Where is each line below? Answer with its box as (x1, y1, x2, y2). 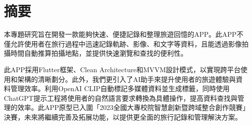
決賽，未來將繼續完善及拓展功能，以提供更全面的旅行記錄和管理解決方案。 (4, 111, 242, 122)
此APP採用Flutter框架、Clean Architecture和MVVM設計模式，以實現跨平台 (4, 64, 241, 74)
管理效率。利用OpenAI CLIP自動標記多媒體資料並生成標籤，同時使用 (10, 83, 230, 94)
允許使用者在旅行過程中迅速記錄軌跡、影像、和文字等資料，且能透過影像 (10, 38, 242, 48)
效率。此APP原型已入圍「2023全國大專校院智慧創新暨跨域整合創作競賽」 (17, 102, 246, 112)
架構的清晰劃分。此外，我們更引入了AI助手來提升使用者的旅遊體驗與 (17, 74, 236, 84)
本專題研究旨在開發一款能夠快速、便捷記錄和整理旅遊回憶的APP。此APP (4, 29, 237, 39)
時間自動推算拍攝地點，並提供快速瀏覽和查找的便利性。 (10, 48, 187, 58)
